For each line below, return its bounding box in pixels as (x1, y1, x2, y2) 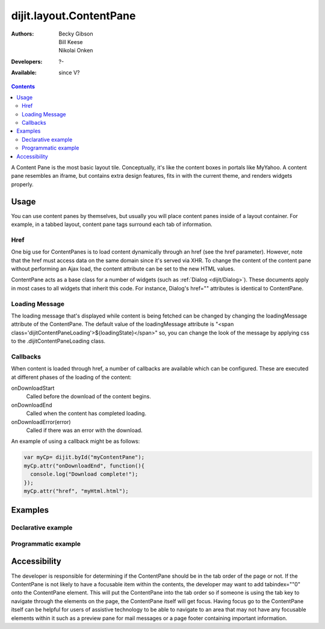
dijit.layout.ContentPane (11, 9, 136, 22)
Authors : (11, 30, 34, 37)
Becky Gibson (58, 30, 93, 37)
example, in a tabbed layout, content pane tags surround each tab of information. (11, 221, 213, 228)
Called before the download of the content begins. (26, 393, 152, 400)
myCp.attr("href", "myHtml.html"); (23, 487, 129, 494)
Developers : (11, 58, 43, 65)
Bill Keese (58, 38, 83, 45)
